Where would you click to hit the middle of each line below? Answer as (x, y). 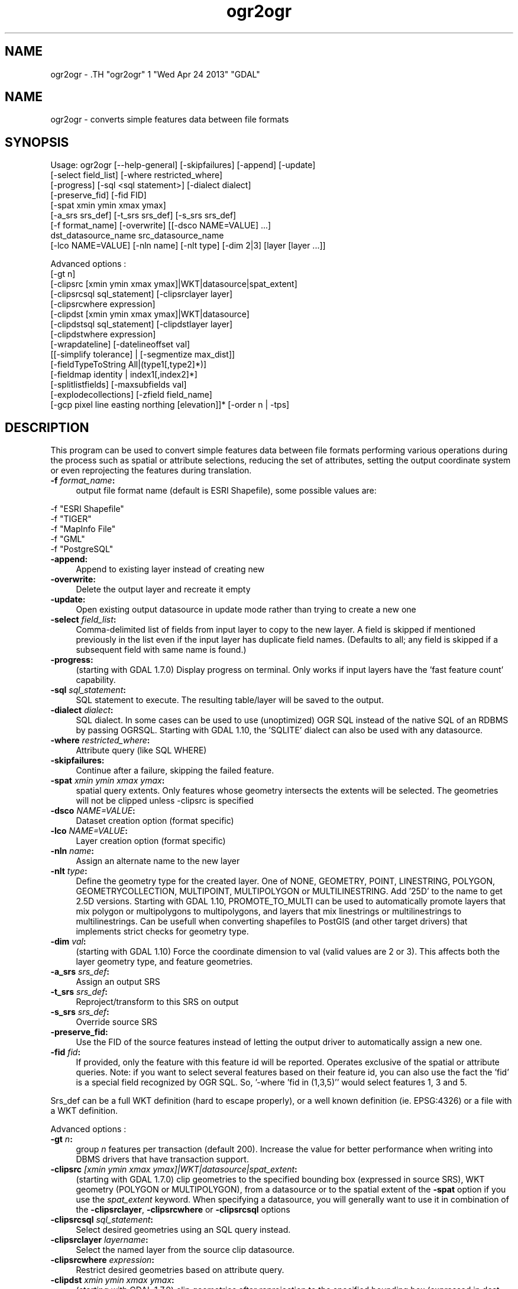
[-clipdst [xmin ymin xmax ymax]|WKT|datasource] (150, 314)
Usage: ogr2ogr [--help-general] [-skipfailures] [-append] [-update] (183, 165)
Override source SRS (116, 1022)
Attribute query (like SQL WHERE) (141, 750)
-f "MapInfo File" (83, 529)
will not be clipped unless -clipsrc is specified (165, 801)
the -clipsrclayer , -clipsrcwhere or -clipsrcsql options (183, 1210)
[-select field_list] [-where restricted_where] (137, 175)
